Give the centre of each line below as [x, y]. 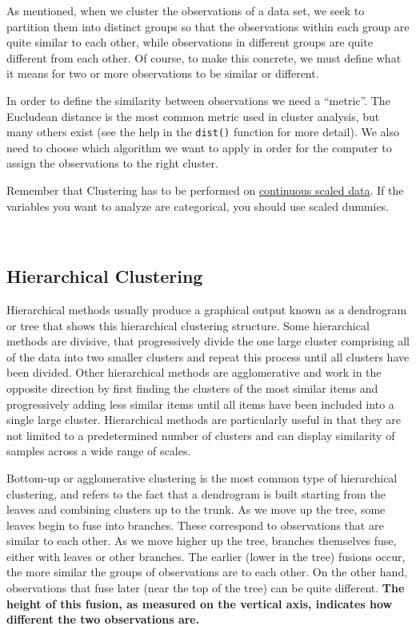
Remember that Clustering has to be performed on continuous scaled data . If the [205, 190]
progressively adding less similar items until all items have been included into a [200, 404]
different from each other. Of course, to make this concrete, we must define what [204, 57]
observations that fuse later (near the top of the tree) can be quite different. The [206, 588]
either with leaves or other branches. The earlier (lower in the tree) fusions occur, [206, 556]
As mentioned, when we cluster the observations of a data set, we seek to [186, 10]
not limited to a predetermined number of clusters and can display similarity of [201, 435]
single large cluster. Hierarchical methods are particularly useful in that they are [204, 420]
